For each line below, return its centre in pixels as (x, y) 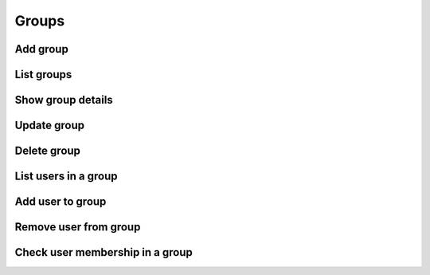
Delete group (48, 151)
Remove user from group (78, 227)
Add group (42, 49)
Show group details (64, 100)
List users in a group (66, 177)
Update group (50, 126)
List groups (43, 75)
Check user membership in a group (104, 252)
